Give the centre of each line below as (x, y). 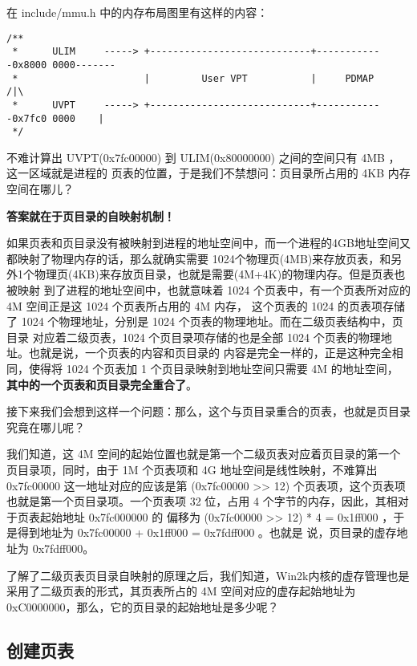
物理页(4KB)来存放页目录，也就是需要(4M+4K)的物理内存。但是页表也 (220, 274)
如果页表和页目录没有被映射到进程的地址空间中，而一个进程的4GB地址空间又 (208, 243)
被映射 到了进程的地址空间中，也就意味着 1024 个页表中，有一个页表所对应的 (208, 290)
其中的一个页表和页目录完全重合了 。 (102, 384)
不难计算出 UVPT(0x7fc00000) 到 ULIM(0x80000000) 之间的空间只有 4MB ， (203, 157)
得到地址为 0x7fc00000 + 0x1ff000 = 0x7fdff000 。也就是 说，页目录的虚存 (207, 532)
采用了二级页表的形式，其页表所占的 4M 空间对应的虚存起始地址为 (181, 591)
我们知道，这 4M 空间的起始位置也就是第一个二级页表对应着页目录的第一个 (204, 454)
